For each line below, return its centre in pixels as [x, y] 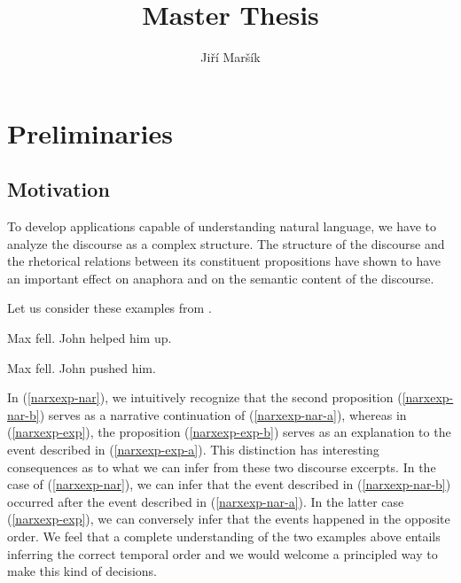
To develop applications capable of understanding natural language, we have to [222, 226]
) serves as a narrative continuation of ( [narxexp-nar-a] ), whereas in [223, 414]
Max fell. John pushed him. [82, 367]
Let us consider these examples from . [109, 308]
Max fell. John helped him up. [90, 338]
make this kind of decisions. [82, 571]
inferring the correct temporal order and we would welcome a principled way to [223, 553]
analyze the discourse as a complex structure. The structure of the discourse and [226, 243]
